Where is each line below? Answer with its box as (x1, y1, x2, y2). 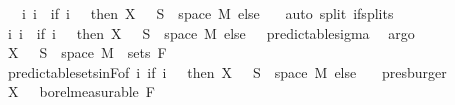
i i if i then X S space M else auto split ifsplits (21, 3, 394, 23)
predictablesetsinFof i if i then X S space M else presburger (7, 61, 447, 82)
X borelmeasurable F (7, 81, 155, 102)
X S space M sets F (7, 42, 167, 63)
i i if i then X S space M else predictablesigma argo (7, 22, 415, 43)
